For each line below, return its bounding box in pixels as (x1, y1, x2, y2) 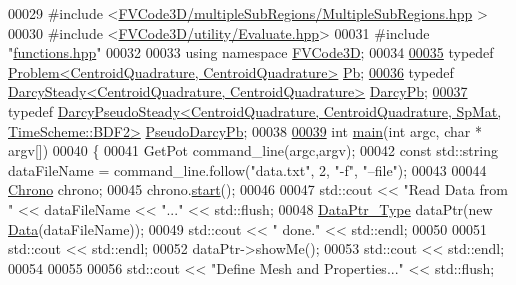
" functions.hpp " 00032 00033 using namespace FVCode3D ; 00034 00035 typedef (8, 42, 494, 63)
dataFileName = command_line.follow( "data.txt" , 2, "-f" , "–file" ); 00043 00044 (8, 159, 487, 180)
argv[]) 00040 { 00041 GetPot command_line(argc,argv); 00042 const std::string (8, 140, 498, 161)
